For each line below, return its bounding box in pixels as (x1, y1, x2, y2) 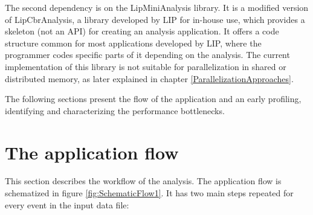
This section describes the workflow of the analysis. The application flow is (5, 175, 282, 187)
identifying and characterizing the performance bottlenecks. (5, 104, 225, 117)
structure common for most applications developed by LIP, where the (5, 36, 262, 49)
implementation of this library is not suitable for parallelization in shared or (5, 60, 286, 72)
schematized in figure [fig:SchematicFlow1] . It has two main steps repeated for (5, 187, 294, 199)
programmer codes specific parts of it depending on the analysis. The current (5, 48, 290, 61)
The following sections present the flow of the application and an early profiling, (5, 92, 302, 105)
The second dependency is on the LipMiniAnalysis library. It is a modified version (5, 1, 309, 13)
